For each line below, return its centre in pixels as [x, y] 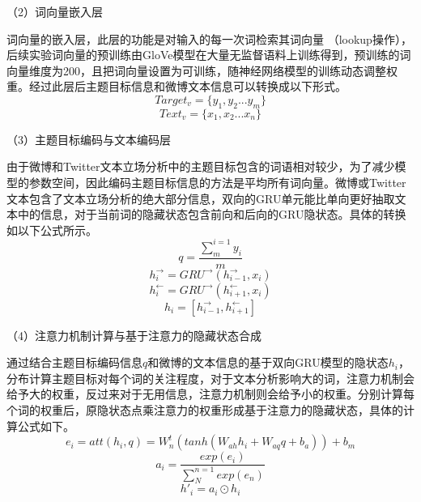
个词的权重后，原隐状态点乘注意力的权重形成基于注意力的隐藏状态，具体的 [205, 410]
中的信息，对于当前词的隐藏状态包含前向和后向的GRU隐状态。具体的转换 [212, 214]
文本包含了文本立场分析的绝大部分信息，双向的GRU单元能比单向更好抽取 [201, 198]
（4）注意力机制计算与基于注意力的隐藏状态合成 [134, 335]
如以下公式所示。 [52, 230]
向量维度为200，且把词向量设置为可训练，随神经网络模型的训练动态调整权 [202, 70]
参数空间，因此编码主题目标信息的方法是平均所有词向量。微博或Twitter [217, 182]
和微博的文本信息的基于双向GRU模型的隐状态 [268, 362]
